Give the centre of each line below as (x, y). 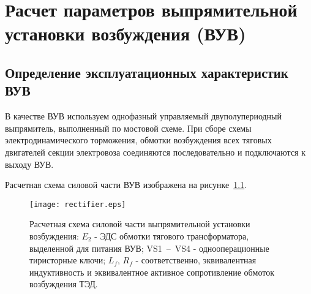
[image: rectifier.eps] (78, 204)
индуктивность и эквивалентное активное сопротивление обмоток (152, 272)
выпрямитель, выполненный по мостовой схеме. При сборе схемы (128, 128)
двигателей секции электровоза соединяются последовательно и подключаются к (155, 152)
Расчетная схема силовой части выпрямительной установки (140, 224)
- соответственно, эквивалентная (196, 260)
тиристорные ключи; (68, 260)
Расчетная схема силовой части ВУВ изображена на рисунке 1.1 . (126, 185)
